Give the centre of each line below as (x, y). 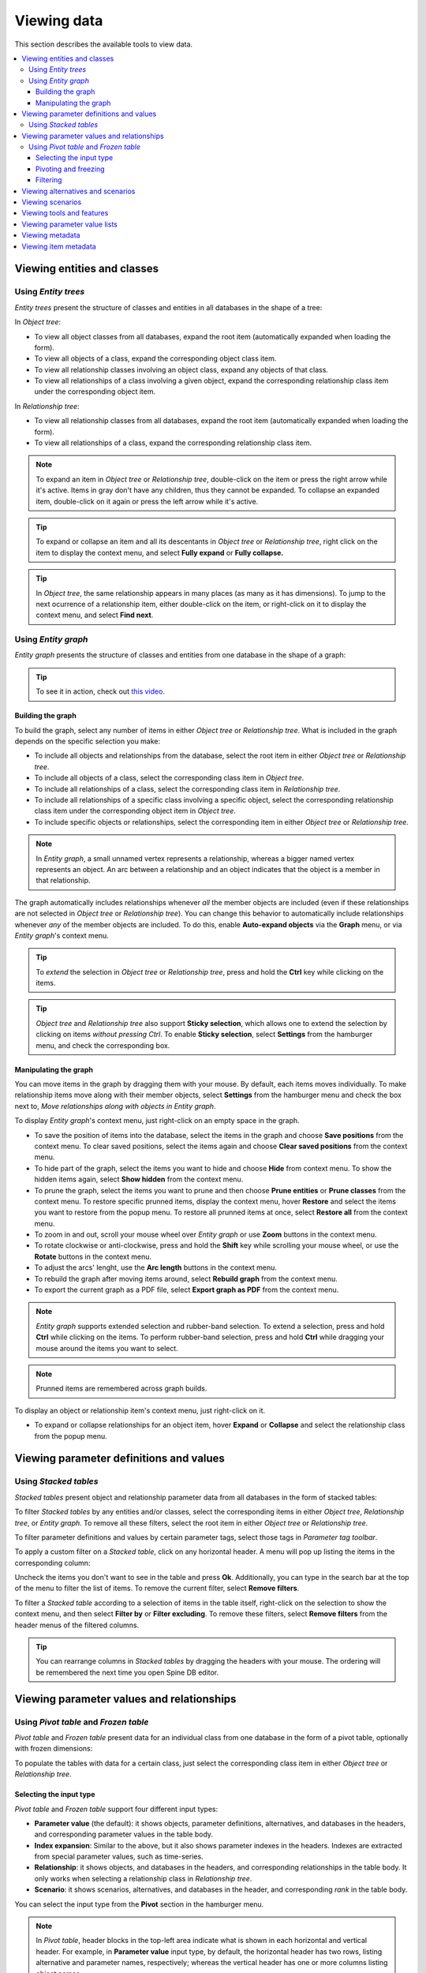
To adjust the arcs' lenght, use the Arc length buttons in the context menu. (156, 1267)
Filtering (49, 180)
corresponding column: (52, 1563)
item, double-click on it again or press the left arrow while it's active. (147, 501)
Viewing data (59, 21)
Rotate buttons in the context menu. (93, 1256)
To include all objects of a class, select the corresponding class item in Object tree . (169, 778)
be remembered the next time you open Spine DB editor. (127, 1672)
